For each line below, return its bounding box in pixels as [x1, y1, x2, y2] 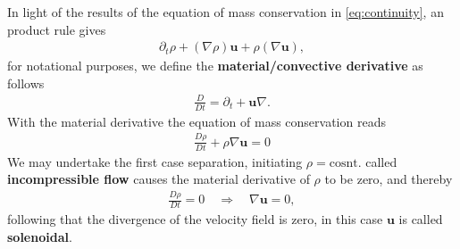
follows [7, 73, 45, 92]
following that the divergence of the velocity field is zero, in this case [7, 209, 383, 228]
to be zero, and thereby [324, 170, 453, 188]
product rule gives [7, 20, 106, 38]
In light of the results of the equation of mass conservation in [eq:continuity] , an [7, 3, 444, 21]
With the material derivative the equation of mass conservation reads [7, 112, 386, 130]
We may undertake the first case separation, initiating [7, 152, 303, 170]
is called [398, 209, 443, 228]
